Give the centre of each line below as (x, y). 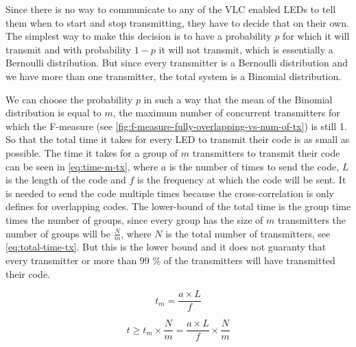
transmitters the (312, 219)
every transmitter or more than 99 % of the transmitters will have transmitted (170, 260)
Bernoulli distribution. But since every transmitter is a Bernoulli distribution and (177, 63)
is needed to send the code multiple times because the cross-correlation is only (170, 193)
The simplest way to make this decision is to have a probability (139, 36)
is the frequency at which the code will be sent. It (242, 180)
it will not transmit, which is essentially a (246, 49)
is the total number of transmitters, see (248, 233)
